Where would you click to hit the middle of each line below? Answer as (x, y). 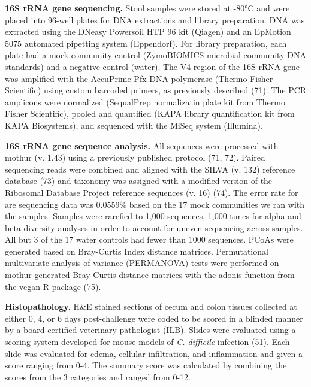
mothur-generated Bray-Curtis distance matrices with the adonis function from (150, 275)
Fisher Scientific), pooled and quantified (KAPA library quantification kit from (150, 114)
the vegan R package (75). (53, 286)
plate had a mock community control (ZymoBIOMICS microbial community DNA (155, 55)
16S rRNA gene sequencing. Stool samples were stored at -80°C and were (147, 8)
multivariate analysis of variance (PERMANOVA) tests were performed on (142, 263)
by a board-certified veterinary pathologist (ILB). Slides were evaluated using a (150, 330)
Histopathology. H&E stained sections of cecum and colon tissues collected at (151, 306)
